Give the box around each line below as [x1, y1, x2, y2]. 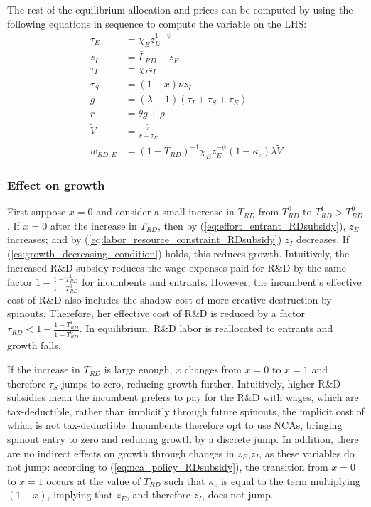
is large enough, [104, 362, 173, 377]
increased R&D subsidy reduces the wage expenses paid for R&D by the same [7, 260, 346, 274]
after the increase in [50, 218, 137, 233]
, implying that [47, 487, 113, 502]
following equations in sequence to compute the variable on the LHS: [7, 16, 307, 31]
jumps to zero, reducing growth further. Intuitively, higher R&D [61, 375, 341, 390]
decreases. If [296, 232, 350, 247]
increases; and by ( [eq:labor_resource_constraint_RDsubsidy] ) [7, 232, 282, 247]
